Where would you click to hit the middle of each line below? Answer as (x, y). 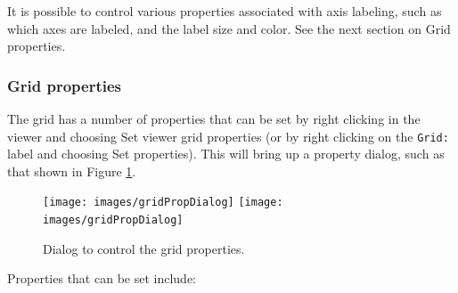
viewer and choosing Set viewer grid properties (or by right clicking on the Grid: (228, 136)
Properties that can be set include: (102, 278)
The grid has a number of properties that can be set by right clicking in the (214, 118)
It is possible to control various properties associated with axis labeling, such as (225, 11)
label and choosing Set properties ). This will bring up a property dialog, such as (226, 154)
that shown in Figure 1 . (72, 171)
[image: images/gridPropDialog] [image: (163, 203)
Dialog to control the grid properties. (144, 248)
